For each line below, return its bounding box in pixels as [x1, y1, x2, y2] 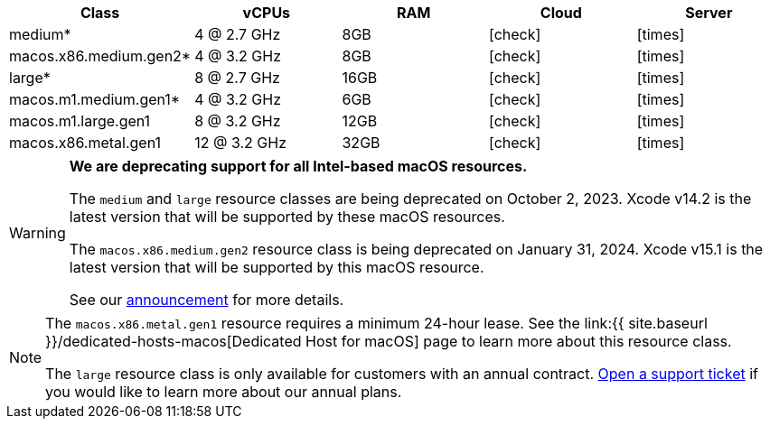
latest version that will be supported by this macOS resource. [69, 258, 484, 276]
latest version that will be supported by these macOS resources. [69, 208, 505, 226]
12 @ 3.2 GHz [194, 134, 286, 152]
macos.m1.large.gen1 [9, 112, 151, 130]
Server [685, 4, 733, 22]
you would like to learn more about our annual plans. [45, 383, 402, 401]
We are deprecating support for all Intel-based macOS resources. [69, 157, 528, 175]
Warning [9, 224, 66, 242]
